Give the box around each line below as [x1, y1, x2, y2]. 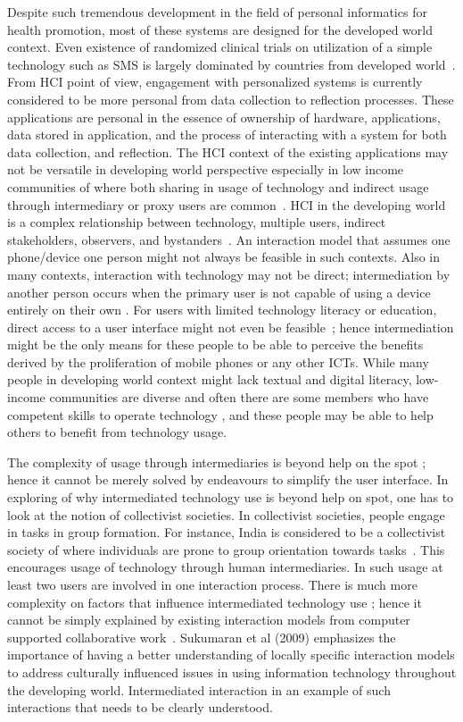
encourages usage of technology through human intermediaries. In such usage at [7, 558, 443, 576]
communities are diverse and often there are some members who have [49, 388, 429, 407]
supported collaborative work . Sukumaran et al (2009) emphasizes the [7, 627, 396, 646]
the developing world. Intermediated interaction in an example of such [7, 680, 391, 699]
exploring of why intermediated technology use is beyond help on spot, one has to [7, 488, 454, 507]
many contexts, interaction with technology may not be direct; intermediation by [7, 264, 451, 283]
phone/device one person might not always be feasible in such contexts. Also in [7, 248, 441, 266]
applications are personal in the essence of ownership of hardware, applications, [7, 107, 441, 126]
